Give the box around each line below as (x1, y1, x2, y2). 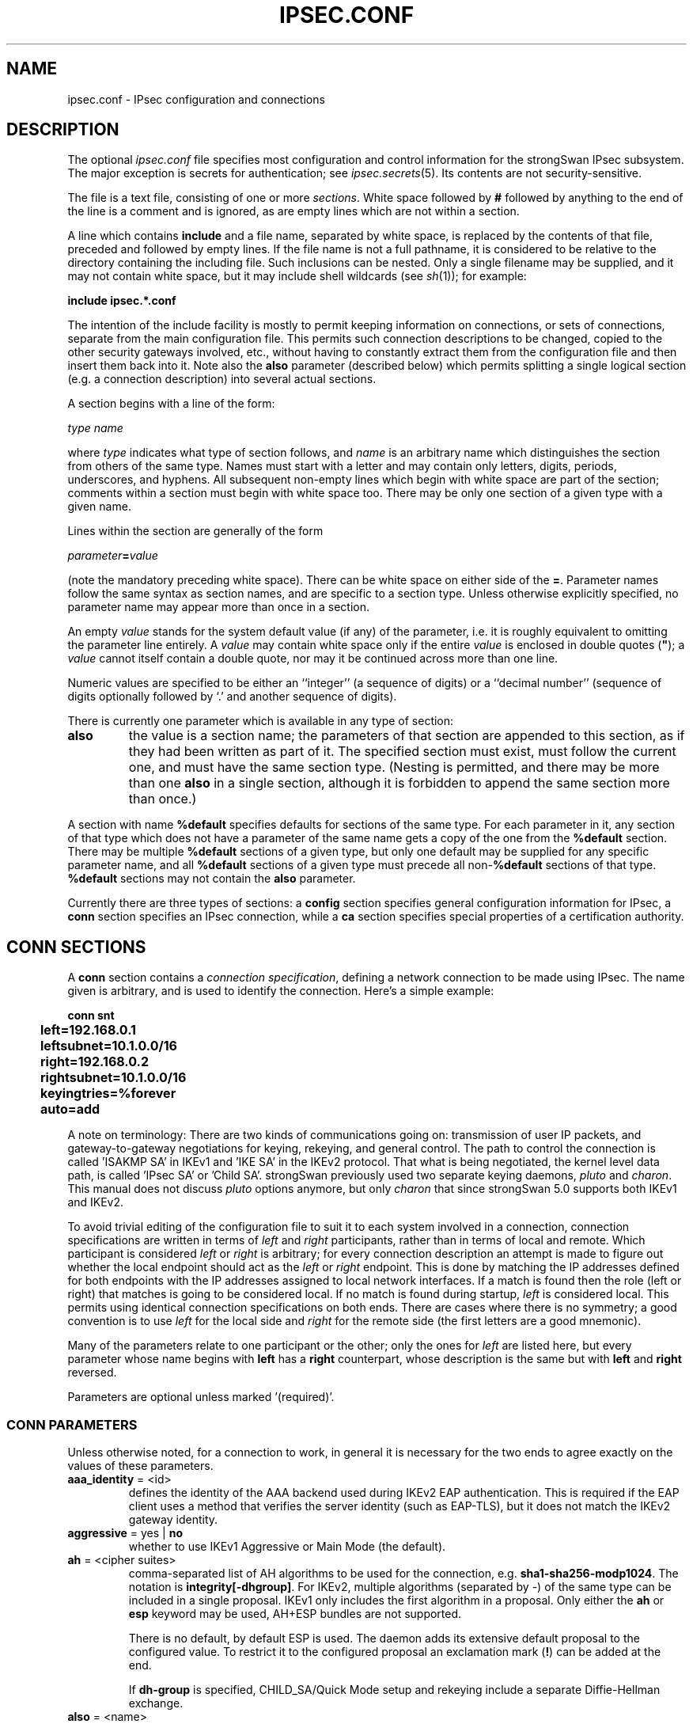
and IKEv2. (67, 1195, 124, 1209)
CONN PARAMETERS (6, 1416, 138, 1433)
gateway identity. (128, 1513, 218, 1527)
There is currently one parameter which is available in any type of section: (67, 714, 454, 728)
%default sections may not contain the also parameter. (67, 871, 356, 886)
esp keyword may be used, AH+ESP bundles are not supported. (128, 1607, 462, 1621)
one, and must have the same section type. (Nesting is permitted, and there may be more (128, 759, 660, 776)
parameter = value (67, 549, 158, 563)
